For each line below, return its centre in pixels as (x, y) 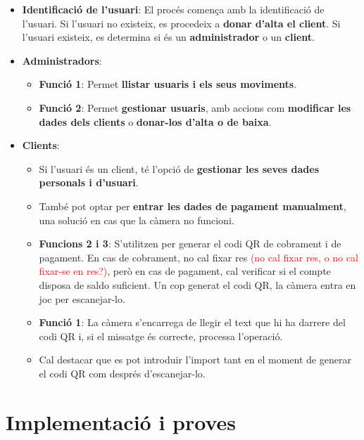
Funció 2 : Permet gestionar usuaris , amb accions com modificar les (195, 107)
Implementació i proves (121, 421)
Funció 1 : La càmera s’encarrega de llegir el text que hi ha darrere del (192, 322)
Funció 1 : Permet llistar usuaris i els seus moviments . (168, 84)
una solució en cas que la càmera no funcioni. (137, 220)
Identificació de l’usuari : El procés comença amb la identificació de (173, 9)
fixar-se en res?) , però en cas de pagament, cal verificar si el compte (185, 271)
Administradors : (62, 60)
